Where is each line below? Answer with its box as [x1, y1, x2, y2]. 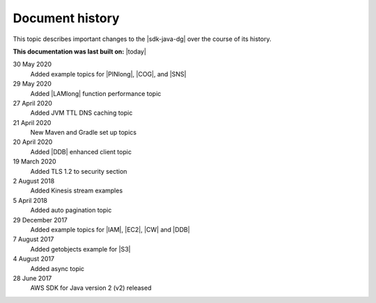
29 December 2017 [13, 215, 68, 224]
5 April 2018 [13, 196, 48, 204]
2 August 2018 [13, 177, 55, 186]
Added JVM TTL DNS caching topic [30, 108, 133, 117]
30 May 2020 [13, 60, 52, 69]
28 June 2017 [13, 274, 52, 282]
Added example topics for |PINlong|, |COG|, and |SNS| [30, 69, 187, 78]
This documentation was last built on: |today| [13, 47, 146, 56]
